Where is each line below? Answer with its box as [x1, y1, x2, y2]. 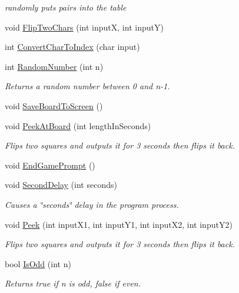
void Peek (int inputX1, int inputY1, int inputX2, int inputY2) [5, 218, 233, 230]
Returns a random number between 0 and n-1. [5, 80, 170, 92]
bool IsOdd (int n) [5, 257, 71, 270]
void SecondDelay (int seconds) [5, 179, 117, 191]
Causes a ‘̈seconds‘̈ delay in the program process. [5, 198, 179, 210]
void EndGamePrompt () [5, 159, 95, 171]
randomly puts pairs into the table [5, 1, 127, 13]
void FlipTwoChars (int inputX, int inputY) [5, 21, 164, 33]
